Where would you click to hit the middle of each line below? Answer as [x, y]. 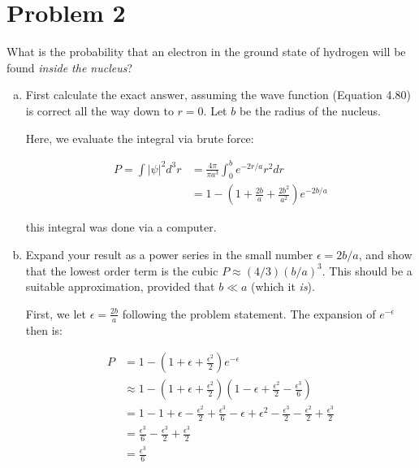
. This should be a [367, 270]
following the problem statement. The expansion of [249, 313]
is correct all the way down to [99, 110]
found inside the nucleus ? [70, 67]
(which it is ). [283, 286]
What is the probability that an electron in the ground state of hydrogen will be [206, 52]
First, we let [56, 313]
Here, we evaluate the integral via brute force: [140, 138]
